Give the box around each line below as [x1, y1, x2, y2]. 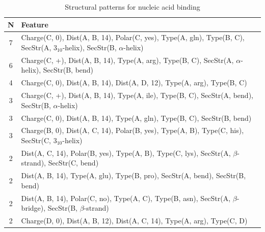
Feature [21, 19, 48, 29]
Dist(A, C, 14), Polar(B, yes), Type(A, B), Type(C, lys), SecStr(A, [21, 147, 231, 158]
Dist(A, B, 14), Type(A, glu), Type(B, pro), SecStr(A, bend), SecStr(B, [21, 170, 246, 181]
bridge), [21, 203, 46, 213]
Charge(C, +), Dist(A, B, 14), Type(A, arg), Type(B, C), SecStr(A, [21, 54, 234, 65]
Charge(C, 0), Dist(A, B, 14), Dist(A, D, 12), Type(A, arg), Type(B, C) [21, 77, 247, 88]
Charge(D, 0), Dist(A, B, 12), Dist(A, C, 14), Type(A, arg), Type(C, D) [21, 215, 248, 226]
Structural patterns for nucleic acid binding [65, 2, 200, 12]
